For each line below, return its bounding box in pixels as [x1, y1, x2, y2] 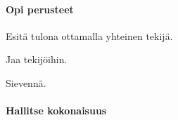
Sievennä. [6, 75, 46, 90]
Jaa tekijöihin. [6, 52, 68, 67]
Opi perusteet [6, 1, 74, 16]
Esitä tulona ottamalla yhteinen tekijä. [6, 28, 173, 43]
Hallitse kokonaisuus [6, 103, 107, 118]
